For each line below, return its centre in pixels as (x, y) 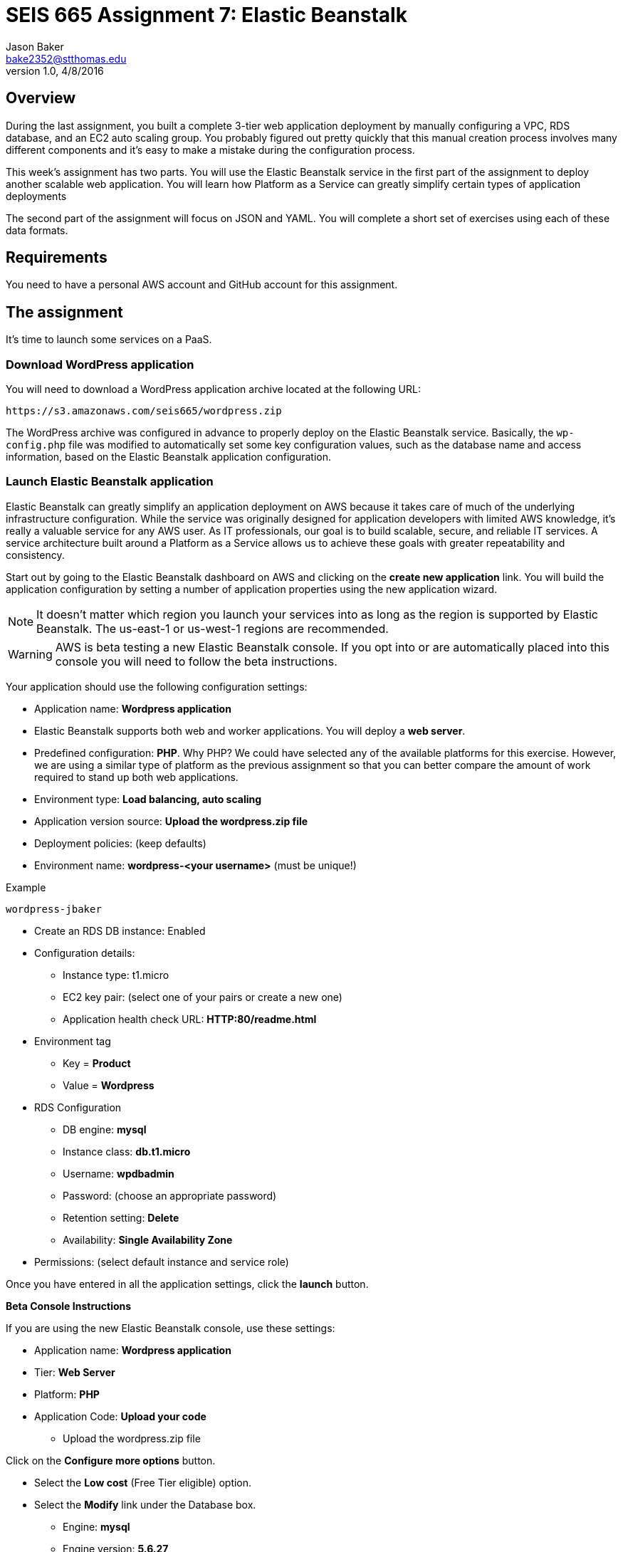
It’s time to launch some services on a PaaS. (109, 340)
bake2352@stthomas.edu (66, 58)
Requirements (57, 258)
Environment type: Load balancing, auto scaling (148, 799)
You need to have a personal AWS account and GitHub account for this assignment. (202, 285)
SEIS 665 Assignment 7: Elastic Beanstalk (206, 15)
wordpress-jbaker (54, 909)
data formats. (37, 230)
